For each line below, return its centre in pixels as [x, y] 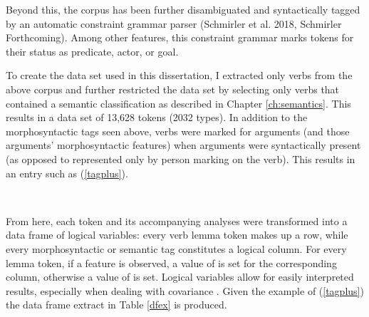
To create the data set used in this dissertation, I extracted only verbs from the [179, 75]
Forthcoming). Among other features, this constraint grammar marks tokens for [180, 37]
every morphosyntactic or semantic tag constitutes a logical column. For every [176, 248]
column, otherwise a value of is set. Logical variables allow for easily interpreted [180, 277]
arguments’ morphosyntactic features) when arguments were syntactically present [183, 145]
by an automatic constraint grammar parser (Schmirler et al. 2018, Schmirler [174, 23]
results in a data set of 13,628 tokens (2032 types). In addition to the [157, 117]
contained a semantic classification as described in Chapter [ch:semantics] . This [178, 103]
